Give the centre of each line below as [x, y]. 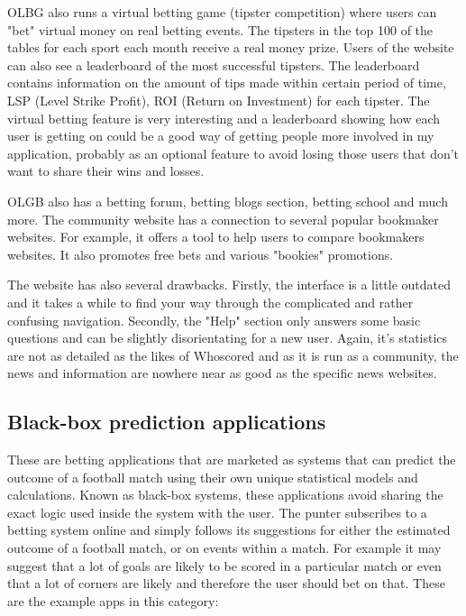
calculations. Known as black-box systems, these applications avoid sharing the [225, 495]
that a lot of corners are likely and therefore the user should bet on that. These [226, 583]
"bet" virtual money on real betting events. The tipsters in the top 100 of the [220, 29]
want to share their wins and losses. [106, 171]
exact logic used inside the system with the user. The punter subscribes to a [217, 512]
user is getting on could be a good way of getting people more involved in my [221, 136]
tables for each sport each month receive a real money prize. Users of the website [231, 47]
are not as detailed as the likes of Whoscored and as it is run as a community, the [233, 355]
